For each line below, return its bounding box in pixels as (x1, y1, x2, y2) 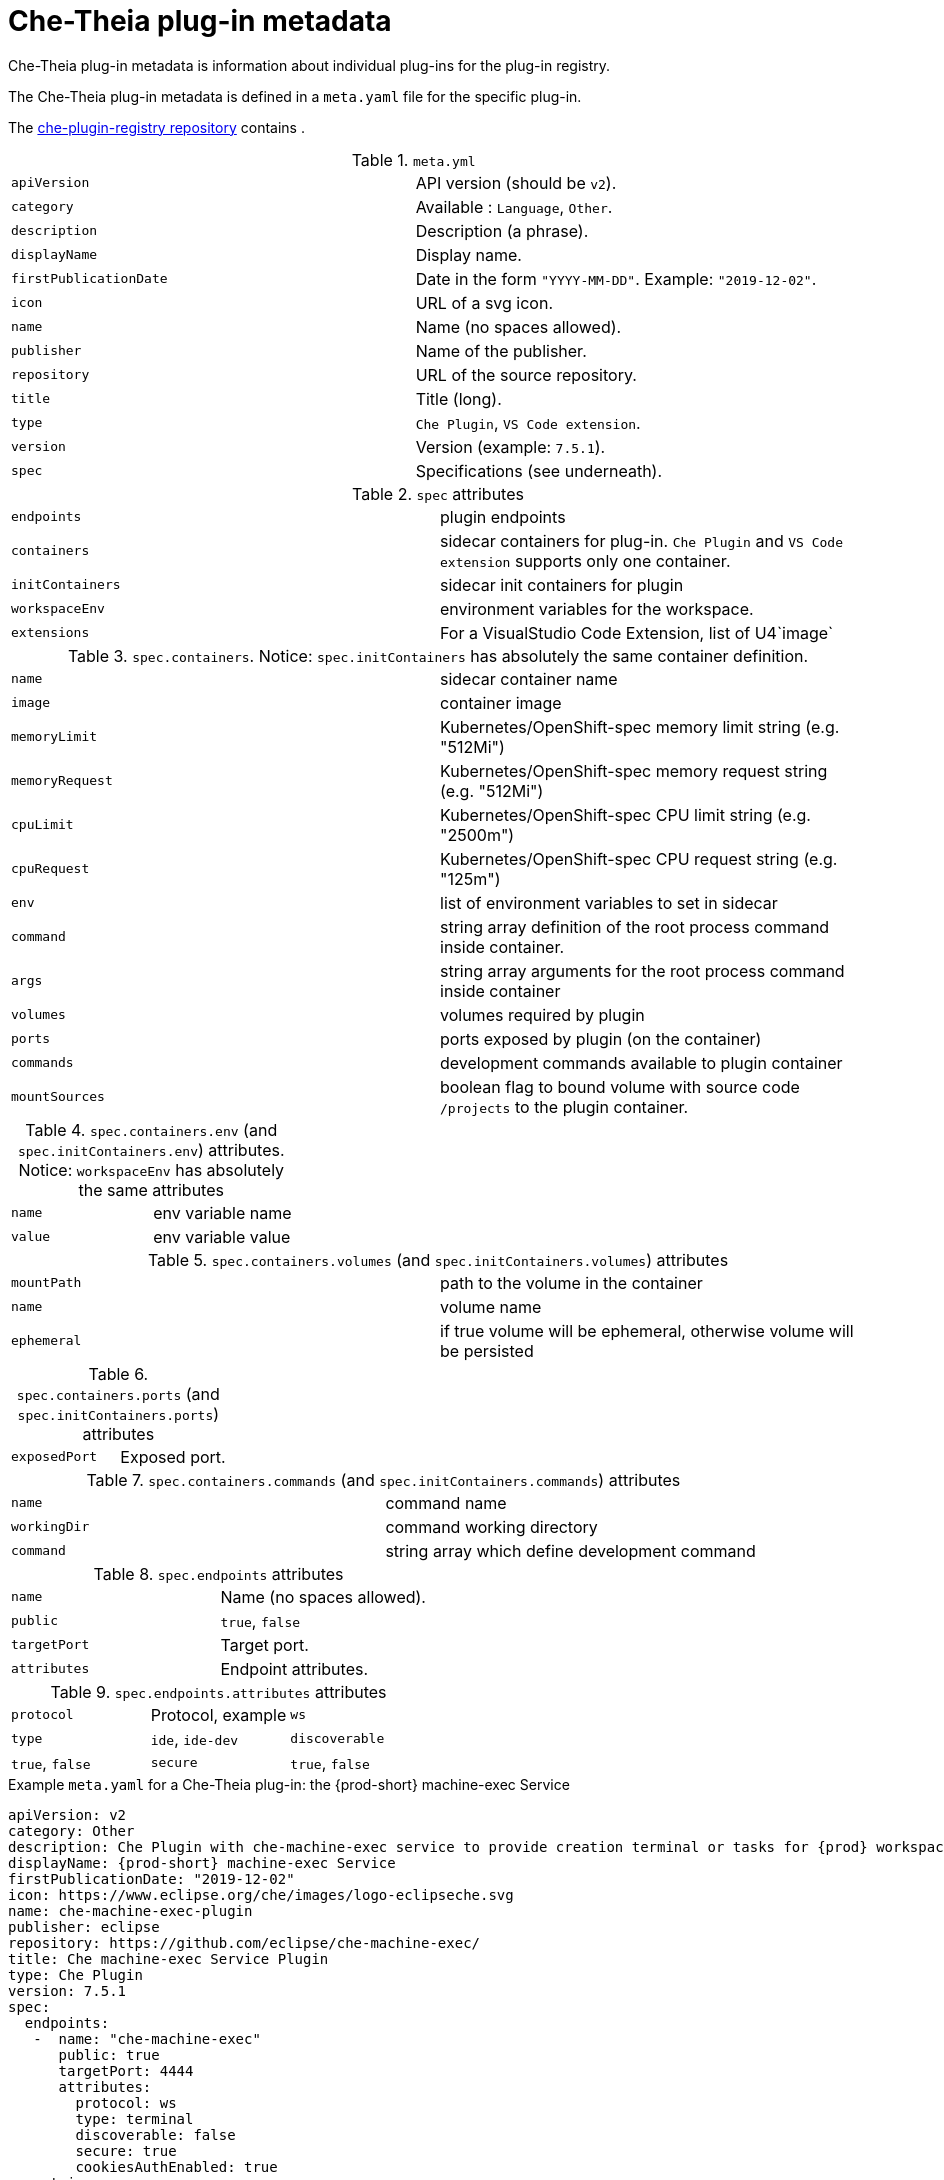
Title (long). (415, 388, 502, 409)
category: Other (8, 1822, 135, 1839)
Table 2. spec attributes (352, 483, 524, 504)
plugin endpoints (440, 506, 566, 527)
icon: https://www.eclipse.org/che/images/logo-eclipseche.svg (8, 1886, 514, 1903)
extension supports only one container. (440, 550, 731, 571)
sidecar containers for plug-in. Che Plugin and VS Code (440, 530, 843, 551)
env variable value (153, 1226, 291, 1247)
